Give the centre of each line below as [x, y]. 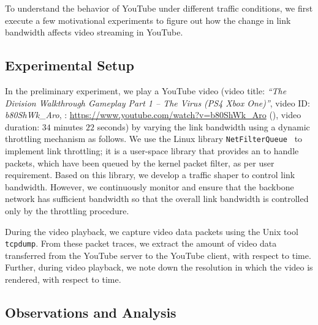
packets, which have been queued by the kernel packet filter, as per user [140, 162]
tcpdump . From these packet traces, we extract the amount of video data [141, 243]
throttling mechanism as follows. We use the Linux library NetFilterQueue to [154, 139]
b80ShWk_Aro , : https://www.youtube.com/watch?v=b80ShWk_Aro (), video [153, 115]
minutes [68, 126]
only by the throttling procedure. [67, 210]
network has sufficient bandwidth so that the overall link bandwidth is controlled [157, 199]
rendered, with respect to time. [63, 279]
